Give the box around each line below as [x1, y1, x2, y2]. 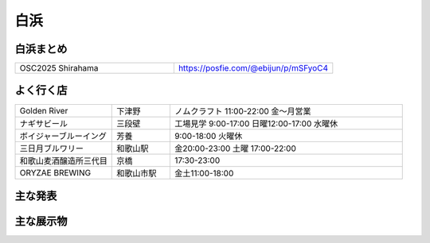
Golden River [19, 105, 68, 116]
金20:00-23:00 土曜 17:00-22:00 [174, 143, 296, 154]
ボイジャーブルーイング [19, 130, 107, 141]
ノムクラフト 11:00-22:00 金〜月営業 [174, 106, 311, 117]
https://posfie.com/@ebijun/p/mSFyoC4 [178, 63, 329, 74]
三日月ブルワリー [19, 143, 84, 154]
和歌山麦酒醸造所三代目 [19, 155, 107, 166]
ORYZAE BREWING [19, 167, 92, 178]
